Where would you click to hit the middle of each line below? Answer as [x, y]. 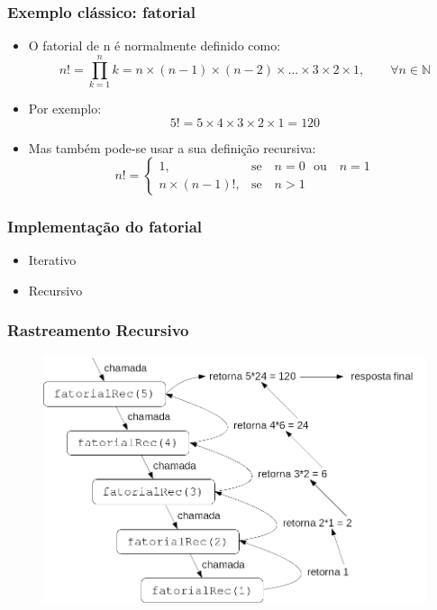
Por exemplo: [65, 108]
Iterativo [52, 260]
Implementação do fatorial [105, 227]
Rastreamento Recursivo [98, 330]
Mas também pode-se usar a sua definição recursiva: [172, 147]
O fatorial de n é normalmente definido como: [155, 46]
